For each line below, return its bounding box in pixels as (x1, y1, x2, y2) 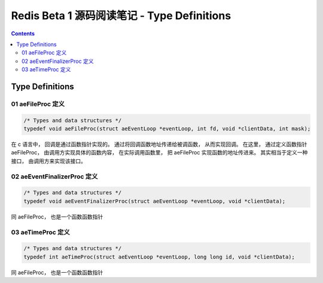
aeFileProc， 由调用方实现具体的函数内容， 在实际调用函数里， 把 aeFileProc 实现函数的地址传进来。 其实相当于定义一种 (11, 149, 308, 156)
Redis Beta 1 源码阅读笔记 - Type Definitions (11, 9, 231, 22)
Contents (11, 30, 35, 37)
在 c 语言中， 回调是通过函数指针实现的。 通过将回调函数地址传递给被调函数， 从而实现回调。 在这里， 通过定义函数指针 (11, 141, 307, 148)
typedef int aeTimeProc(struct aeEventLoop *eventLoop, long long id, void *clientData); (23, 253, 295, 260)
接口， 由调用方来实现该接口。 (11, 157, 86, 165)
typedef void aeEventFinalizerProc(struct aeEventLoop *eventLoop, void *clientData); (23, 197, 286, 205)
